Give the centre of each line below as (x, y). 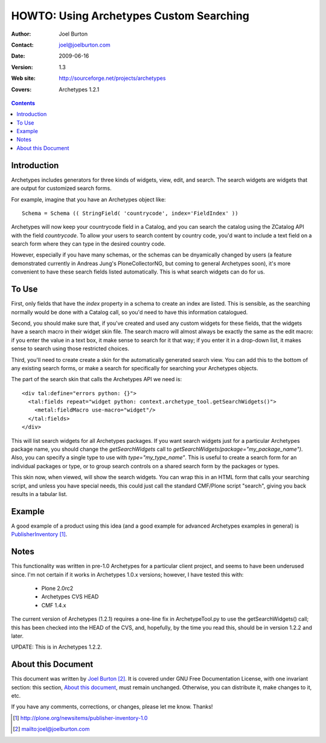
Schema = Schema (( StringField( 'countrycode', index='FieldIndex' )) (130, 213)
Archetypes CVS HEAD (70, 597)
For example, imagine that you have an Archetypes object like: (88, 199)
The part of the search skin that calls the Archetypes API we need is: (97, 379)
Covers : (21, 89)
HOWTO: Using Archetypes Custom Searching (130, 16)
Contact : (23, 45)
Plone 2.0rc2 (57, 588)
